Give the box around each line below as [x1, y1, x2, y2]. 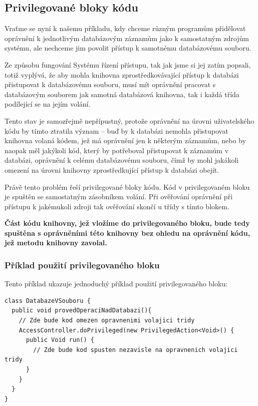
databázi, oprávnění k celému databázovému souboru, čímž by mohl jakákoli [5, 155, 239, 165]
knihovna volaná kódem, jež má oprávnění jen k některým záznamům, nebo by [5, 135, 246, 146]
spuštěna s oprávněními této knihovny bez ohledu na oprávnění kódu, [5, 227, 250, 238]
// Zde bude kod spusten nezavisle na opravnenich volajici [33, 346, 238, 353]
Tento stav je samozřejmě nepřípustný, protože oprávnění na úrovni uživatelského [5, 115, 254, 126]
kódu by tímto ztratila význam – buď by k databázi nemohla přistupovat [5, 125, 228, 136]
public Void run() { [26, 336, 94, 344]
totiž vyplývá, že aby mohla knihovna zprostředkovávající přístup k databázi [5, 69, 239, 80]
